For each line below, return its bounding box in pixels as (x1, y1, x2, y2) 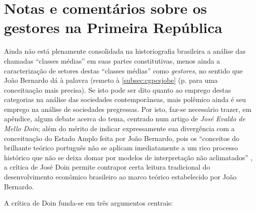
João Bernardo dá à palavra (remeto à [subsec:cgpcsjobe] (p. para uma (4, 75, 218, 85)
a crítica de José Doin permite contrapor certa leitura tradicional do (4, 162, 210, 172)
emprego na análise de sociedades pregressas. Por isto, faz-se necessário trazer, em (4, 104, 252, 114)
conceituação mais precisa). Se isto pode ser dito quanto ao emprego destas (4, 84, 231, 95)
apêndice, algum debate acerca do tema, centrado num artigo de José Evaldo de (4, 113, 246, 124)
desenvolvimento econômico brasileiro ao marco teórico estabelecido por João (4, 172, 237, 182)
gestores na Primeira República (4, 17, 222, 37)
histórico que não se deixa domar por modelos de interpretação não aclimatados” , (4, 152, 253, 162)
